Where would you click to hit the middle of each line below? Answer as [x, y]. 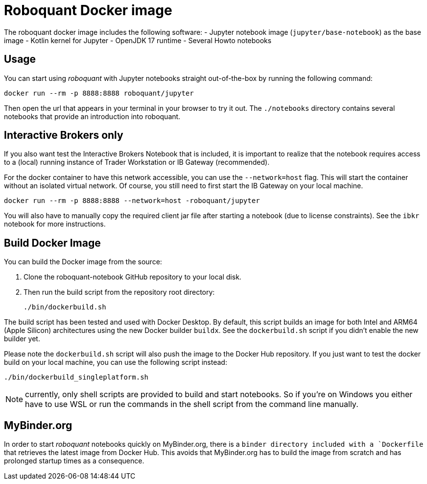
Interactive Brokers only [64, 135]
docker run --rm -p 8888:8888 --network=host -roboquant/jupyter [132, 201]
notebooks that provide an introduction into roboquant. [92, 116]
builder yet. [22, 339]
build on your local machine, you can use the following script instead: [116, 362]
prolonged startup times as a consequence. [74, 461]
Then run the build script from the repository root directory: [119, 292]
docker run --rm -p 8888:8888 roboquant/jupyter [99, 93]
